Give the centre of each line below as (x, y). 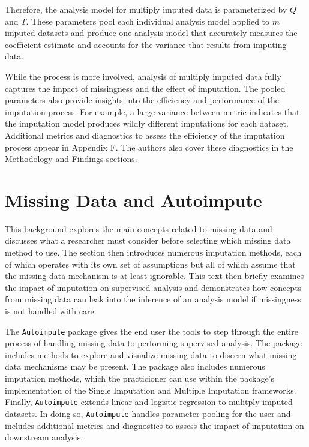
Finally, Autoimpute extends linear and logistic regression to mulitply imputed (149, 402)
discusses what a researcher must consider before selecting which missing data (148, 240)
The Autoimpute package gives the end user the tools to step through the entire (151, 331)
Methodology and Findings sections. (71, 159)
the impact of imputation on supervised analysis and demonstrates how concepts (153, 287)
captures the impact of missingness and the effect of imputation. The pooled (145, 88)
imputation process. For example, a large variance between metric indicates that (152, 111)
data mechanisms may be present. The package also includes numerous (135, 366)
